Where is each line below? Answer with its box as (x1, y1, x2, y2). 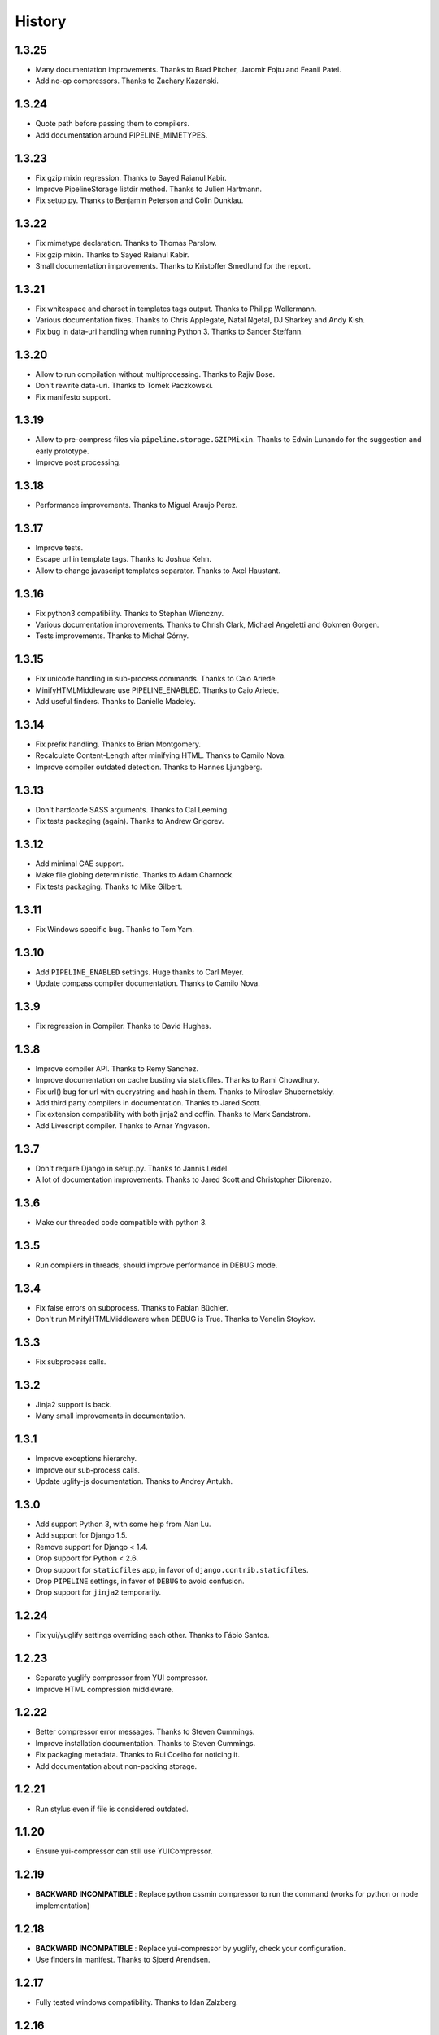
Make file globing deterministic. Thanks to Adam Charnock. (35, 870, 235, 880)
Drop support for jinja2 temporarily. (35, 1587, 162, 1597)
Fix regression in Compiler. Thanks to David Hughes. (35, 1021, 211, 1031)
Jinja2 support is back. (35, 1400, 112, 1410)
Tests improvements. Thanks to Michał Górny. (35, 631, 189, 641)
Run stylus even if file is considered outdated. (35, 1804, 189, 1814)
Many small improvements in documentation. (35, 1411, 186, 1420)
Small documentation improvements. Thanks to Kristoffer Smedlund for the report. (35, 261, 311, 271)
